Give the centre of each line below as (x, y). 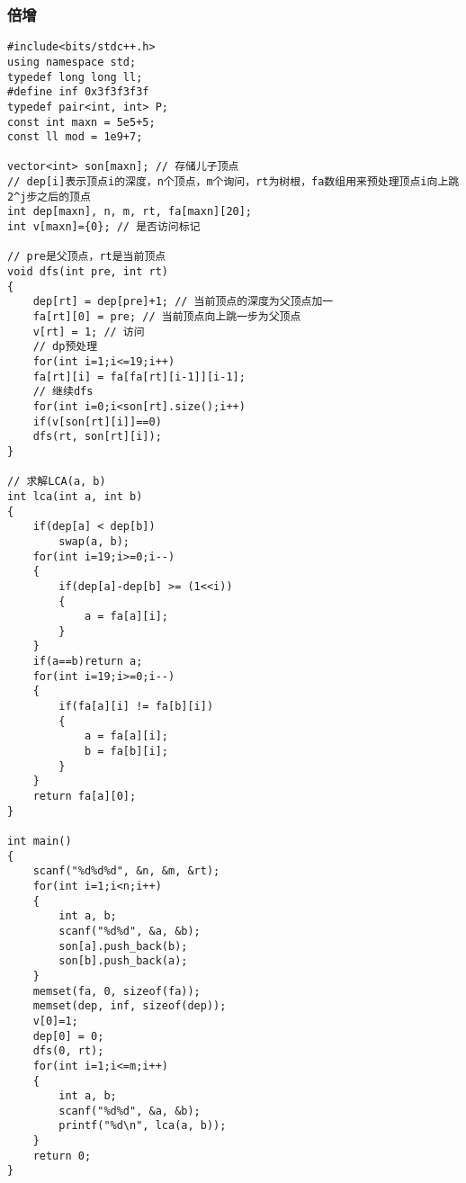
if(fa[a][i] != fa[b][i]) (136, 707)
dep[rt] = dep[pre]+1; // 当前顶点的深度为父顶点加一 (183, 302)
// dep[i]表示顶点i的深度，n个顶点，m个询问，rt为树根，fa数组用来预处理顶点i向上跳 (233, 182)
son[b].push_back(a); (123, 961)
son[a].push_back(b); (123, 946)
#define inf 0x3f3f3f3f (78, 92)
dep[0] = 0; (68, 1036)
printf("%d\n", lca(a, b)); (143, 1126)
